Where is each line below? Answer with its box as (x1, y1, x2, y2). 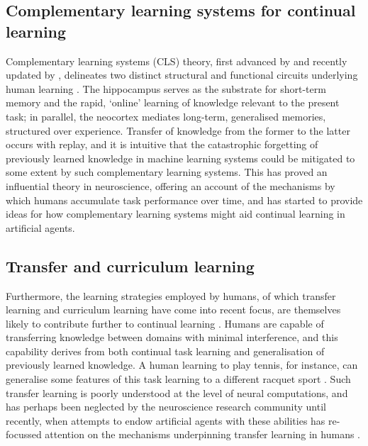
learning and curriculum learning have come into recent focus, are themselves (6, 302, 341, 317)
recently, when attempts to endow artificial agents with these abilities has (6, 413, 325, 428)
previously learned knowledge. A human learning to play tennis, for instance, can (6, 357, 358, 372)
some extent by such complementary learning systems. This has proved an (6, 165, 328, 179)
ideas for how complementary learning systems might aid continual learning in (6, 206, 345, 221)
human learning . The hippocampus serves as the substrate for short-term (6, 81, 326, 96)
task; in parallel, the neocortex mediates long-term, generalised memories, (6, 108, 326, 123)
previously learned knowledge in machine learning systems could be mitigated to (6, 150, 355, 165)
